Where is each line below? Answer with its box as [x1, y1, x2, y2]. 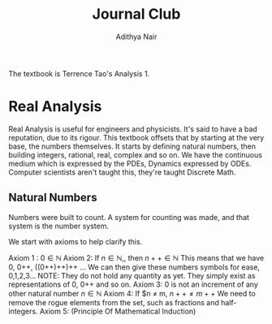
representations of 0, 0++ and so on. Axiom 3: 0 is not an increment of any [8, 279, 258, 289]
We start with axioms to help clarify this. [8, 236, 143, 246]
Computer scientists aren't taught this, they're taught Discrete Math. [8, 167, 236, 177]
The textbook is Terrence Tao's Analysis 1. [8, 68, 150, 78]
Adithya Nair [115, 32, 158, 41]
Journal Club [92, 5, 181, 24]
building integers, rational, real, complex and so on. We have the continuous [8, 149, 262, 159]
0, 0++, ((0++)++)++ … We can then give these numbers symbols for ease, [8, 261, 260, 272]
